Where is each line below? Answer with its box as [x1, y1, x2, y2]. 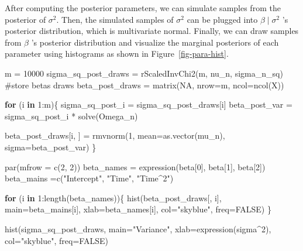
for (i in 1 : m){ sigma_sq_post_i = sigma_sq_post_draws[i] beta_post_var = [5, 98, 292, 111]
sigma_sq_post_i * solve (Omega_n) [5, 109, 138, 122]
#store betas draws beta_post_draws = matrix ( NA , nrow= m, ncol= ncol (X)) [5, 78, 284, 91]
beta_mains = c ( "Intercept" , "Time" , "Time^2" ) [5, 172, 174, 184]
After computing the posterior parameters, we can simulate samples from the [5, 2, 281, 13]
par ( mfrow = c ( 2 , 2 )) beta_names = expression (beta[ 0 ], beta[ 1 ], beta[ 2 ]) [5, 160, 266, 173]
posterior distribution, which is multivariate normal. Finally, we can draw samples [5, 25, 299, 37]
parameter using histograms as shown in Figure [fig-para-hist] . [5, 47, 229, 60]
